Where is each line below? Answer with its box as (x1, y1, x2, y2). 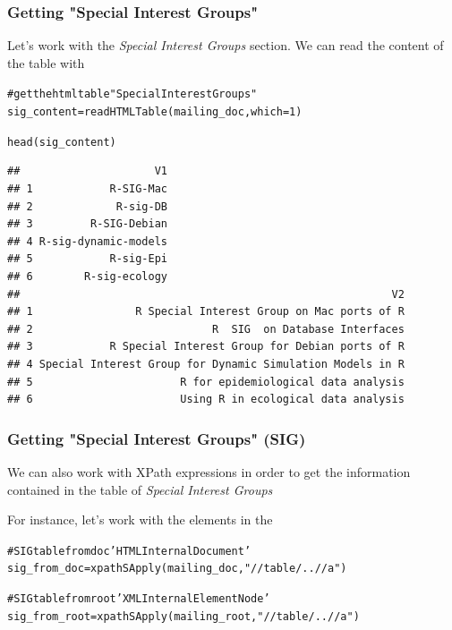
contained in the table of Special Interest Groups (7, 480, 273, 498)
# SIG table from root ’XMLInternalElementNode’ (7, 592, 270, 605)
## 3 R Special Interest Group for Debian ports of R (7, 340, 405, 353)
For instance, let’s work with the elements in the (7, 510, 273, 529)
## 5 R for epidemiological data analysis (7, 375, 405, 388)
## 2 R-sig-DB (7, 200, 167, 213)
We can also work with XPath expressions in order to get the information (7, 462, 411, 481)
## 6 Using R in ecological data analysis (7, 393, 405, 406)
